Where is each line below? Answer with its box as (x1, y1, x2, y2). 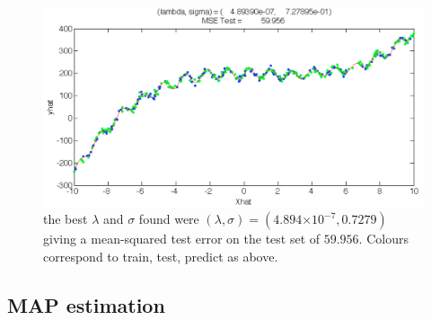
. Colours (358, 229, 409, 248)
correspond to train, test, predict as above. (43, 246, 278, 265)
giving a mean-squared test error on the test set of (43, 229, 321, 248)
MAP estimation (7, 290, 165, 318)
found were (138, 209, 199, 228)
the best (43, 209, 88, 228)
